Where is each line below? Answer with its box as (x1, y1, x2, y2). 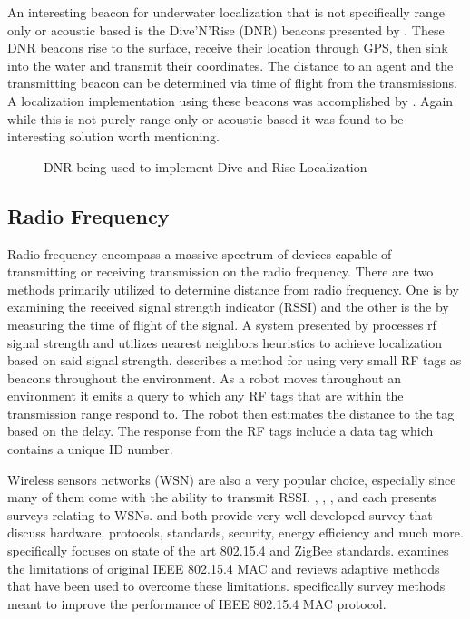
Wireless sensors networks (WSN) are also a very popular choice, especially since (7, 469, 456, 488)
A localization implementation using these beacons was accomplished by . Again (7, 91, 454, 110)
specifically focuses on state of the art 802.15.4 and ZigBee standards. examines (7, 541, 449, 560)
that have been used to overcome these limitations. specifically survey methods (7, 576, 446, 595)
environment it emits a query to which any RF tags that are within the (7, 386, 404, 405)
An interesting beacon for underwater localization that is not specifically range (7, 3, 445, 21)
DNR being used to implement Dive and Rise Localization (44, 157, 367, 176)
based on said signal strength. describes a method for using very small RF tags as (7, 351, 462, 370)
